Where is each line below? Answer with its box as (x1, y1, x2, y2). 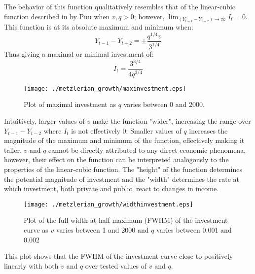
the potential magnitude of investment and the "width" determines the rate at (4, 173, 239, 184)
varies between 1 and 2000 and (56, 224, 149, 235)
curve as (24, 224, 48, 235)
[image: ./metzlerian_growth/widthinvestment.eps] (24, 201, 193, 208)
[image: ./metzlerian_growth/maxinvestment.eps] (24, 85, 186, 92)
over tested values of (85, 260, 147, 271)
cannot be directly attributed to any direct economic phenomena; (48, 144, 246, 155)
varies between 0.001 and (156, 224, 232, 235)
